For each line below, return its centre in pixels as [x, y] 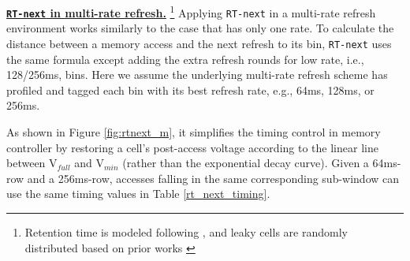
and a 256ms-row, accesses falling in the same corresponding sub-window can [213, 178]
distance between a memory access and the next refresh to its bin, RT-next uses [199, 43]
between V [32, 163]
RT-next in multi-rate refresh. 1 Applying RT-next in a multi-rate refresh [191, 11]
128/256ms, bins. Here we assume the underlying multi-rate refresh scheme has [197, 75]
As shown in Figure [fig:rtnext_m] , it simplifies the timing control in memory [194, 131]
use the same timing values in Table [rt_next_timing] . [138, 194]
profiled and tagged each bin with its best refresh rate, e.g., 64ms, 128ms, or [190, 89]
